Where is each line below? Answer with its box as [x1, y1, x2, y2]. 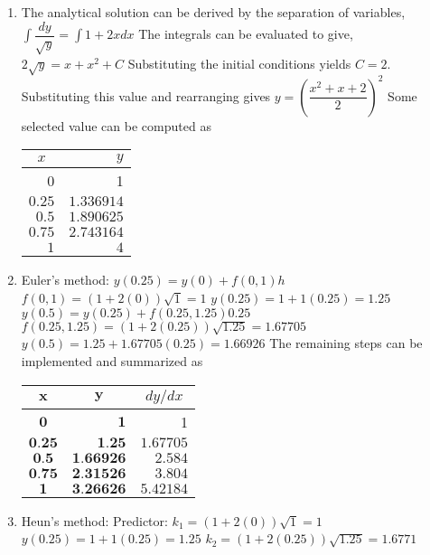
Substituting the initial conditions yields [127, 53, 351, 72]
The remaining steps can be [269, 334, 423, 353]
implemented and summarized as [21, 352, 203, 371]
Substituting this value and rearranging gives [21, 86, 271, 105]
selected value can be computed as [21, 116, 211, 135]
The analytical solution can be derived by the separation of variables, [21, 3, 406, 22]
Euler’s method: [21, 270, 109, 289]
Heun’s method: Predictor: [21, 511, 168, 530]
